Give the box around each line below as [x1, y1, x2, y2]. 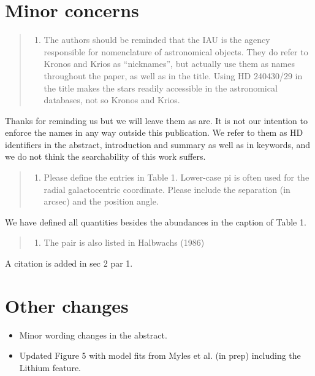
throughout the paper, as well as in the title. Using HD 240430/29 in [44, 69, 303, 82]
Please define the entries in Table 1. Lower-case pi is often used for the [44, 171, 309, 184]
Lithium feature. [19, 361, 81, 374]
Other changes [5, 292, 129, 318]
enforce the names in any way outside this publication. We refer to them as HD [5, 126, 303, 139]
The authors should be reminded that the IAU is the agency [44, 33, 270, 46]
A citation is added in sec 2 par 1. [5, 257, 133, 270]
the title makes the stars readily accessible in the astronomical [44, 81, 278, 94]
